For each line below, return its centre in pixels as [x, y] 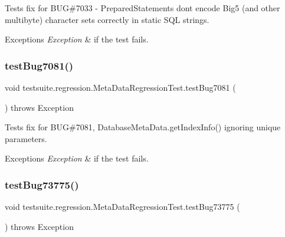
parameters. [26, 138]
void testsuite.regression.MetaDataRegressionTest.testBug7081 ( [120, 87]
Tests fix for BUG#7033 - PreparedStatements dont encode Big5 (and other [142, 8]
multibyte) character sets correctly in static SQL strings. [107, 19]
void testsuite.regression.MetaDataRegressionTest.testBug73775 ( [122, 207]
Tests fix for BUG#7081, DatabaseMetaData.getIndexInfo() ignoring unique [143, 127]
